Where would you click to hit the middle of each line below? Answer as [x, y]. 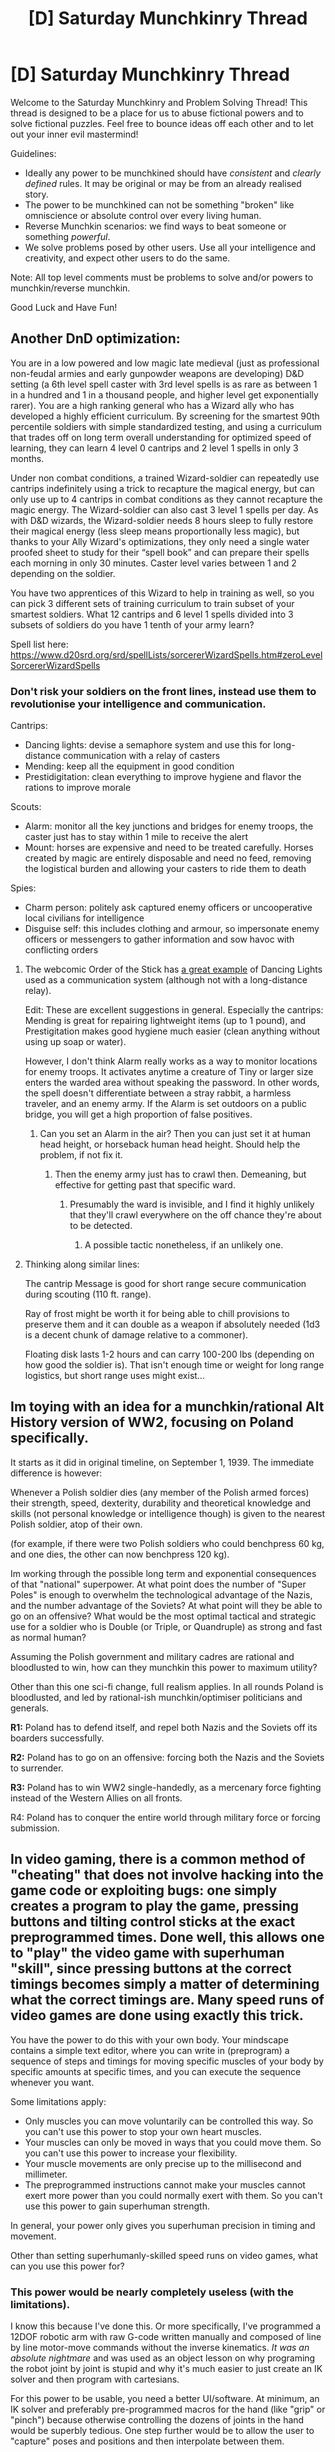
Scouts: [26, 807]
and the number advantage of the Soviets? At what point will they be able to [166, 1605]
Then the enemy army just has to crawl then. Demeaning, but [180, 1174]
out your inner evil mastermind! [74, 134]
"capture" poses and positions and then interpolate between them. [147, 2441]
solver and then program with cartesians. [95, 2379]
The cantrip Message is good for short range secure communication [165, 1284]
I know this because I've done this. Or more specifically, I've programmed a [166, 2326]
